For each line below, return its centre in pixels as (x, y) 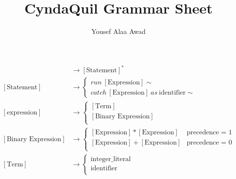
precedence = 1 (209, 133)
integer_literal (111, 159)
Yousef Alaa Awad (118, 31)
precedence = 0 (209, 143)
